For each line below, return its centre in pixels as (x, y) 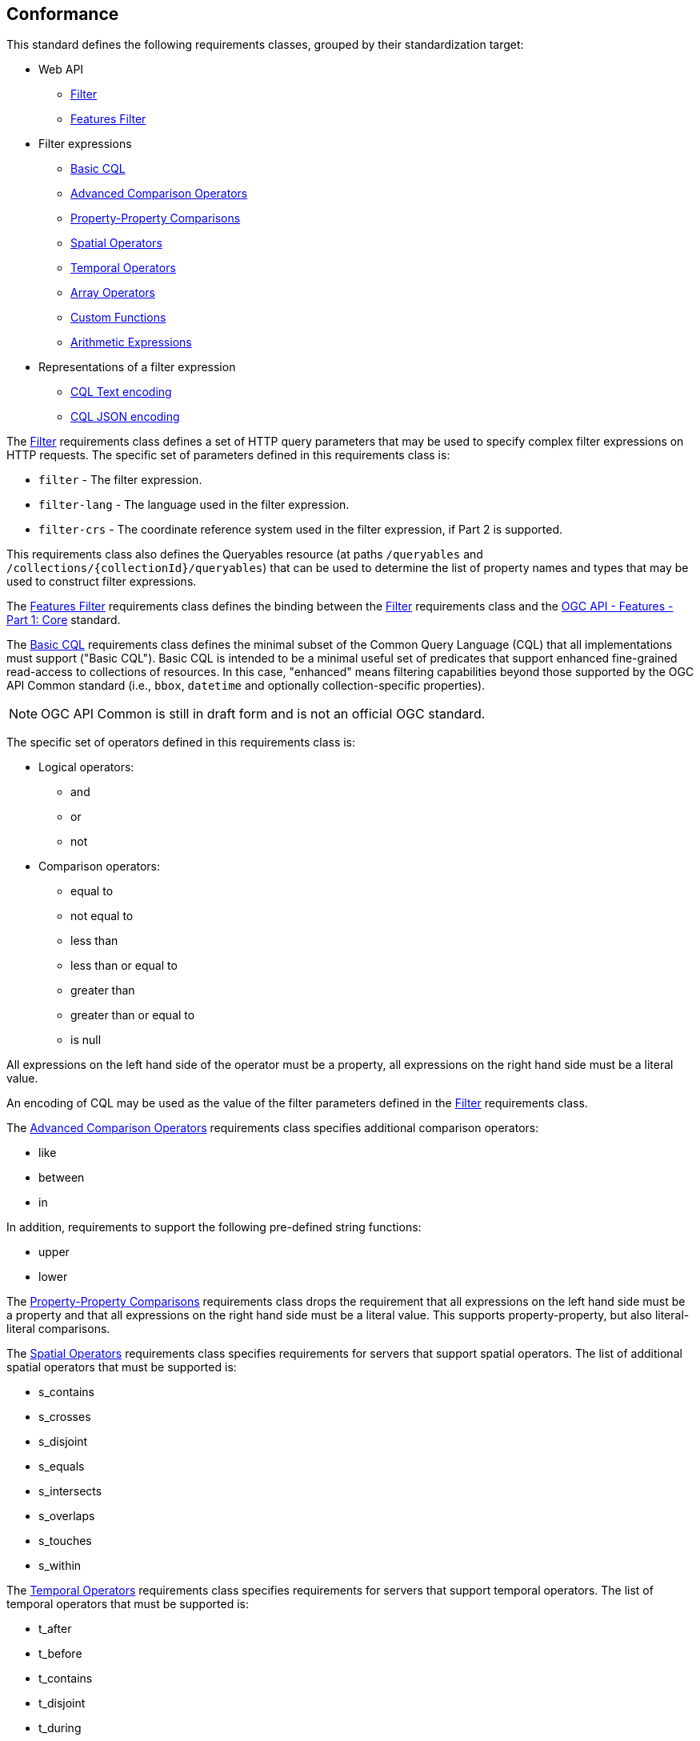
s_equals (62, 1467)
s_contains (66, 1392)
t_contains (66, 1679)
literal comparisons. (58, 1329)
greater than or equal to (133, 1015)
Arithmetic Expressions (131, 342)
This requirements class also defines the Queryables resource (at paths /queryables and (245, 554)
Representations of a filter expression (137, 367)
